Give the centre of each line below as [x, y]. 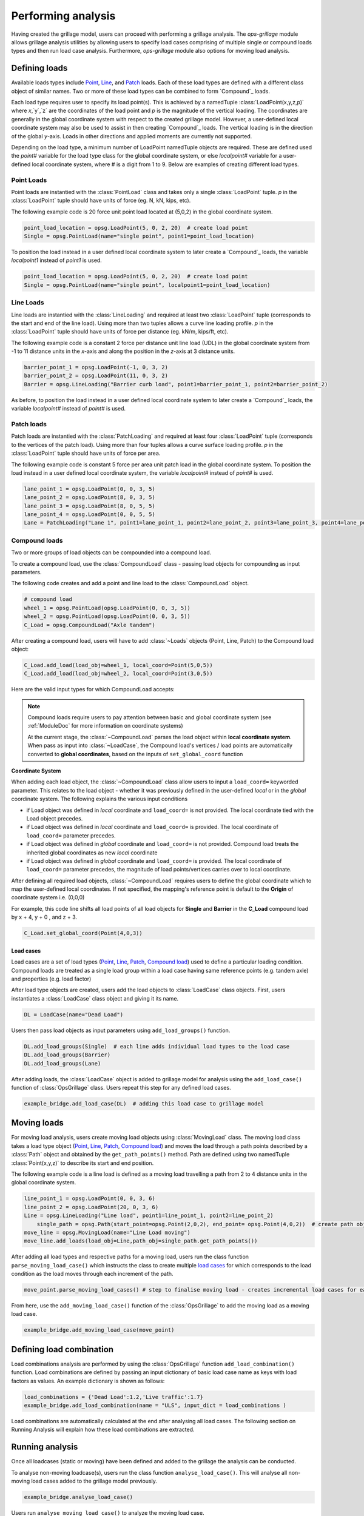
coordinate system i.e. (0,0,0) [48, 897]
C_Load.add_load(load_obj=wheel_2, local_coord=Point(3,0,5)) [118, 674]
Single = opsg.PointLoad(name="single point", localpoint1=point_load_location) [147, 285]
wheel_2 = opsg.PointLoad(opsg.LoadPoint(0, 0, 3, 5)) [107, 616]
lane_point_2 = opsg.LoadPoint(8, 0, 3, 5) [90, 498]
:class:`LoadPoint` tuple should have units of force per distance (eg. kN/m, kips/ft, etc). [120, 332]
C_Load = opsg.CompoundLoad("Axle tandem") [90, 625]
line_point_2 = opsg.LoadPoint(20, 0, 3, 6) [91, 1207]
